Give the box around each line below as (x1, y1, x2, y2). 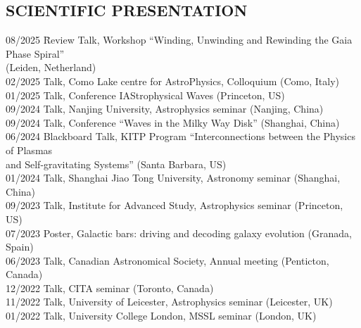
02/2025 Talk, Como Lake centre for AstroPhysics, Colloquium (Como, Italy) (6, 73, 339, 88)
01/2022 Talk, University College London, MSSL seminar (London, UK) (6, 308, 317, 323)
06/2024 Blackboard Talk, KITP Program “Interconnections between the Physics (6, 129, 355, 144)
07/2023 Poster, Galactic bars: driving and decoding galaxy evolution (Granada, (6, 225, 352, 240)
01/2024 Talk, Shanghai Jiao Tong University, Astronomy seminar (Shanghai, (6, 170, 341, 185)
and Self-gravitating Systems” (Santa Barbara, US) (6, 156, 227, 171)
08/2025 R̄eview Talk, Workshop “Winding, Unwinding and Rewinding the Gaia (6, 32, 353, 47)
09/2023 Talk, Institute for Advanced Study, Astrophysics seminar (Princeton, (6, 198, 343, 213)
